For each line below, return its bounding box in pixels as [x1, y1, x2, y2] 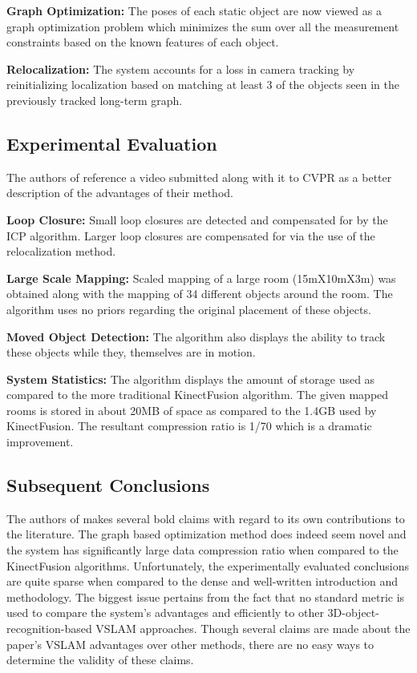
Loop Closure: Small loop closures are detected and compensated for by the [6, 211, 388, 228]
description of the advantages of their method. [6, 184, 233, 201]
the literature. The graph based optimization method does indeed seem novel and [6, 526, 407, 542]
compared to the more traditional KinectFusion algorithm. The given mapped [6, 386, 389, 403]
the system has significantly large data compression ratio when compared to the [6, 542, 399, 558]
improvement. [6, 433, 74, 450]
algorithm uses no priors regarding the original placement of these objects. [6, 300, 371, 317]
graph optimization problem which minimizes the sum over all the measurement [6, 18, 399, 34]
